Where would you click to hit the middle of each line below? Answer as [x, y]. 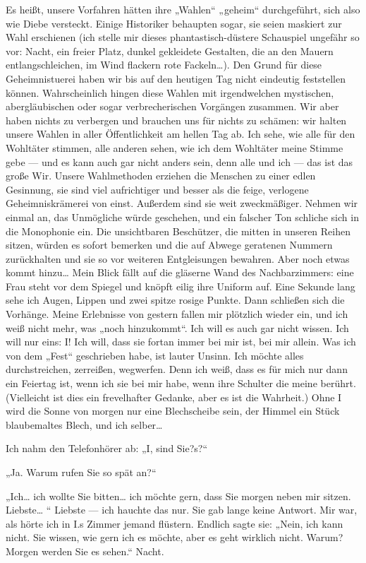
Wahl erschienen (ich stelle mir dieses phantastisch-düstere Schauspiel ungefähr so [183, 37]
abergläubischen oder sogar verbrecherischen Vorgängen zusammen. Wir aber [172, 106]
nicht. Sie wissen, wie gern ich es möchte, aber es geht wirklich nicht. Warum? [175, 537]
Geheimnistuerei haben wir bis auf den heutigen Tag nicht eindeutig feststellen [176, 78]
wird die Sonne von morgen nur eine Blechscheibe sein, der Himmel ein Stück [173, 411]
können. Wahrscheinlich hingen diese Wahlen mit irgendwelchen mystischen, [170, 92]
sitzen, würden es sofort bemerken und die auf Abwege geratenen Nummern [169, 245]
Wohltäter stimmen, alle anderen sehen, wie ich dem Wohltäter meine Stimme [175, 147]
